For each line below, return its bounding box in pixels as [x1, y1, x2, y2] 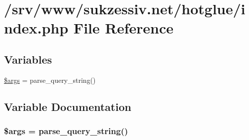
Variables [4, 51, 52, 67]
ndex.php [4, 18, 69, 38]
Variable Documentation [4, 99, 131, 114]
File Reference [73, 18, 173, 38]
